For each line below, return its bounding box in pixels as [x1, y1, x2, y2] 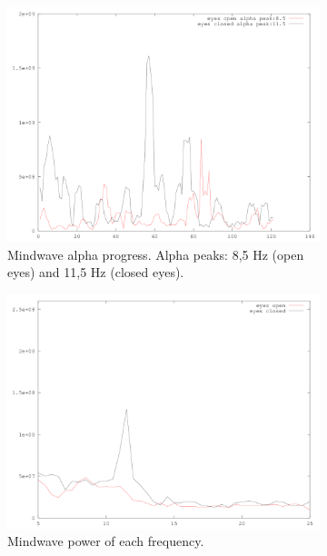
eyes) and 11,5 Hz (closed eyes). [7, 263, 184, 282]
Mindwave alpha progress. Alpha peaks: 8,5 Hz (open [7, 244, 304, 263]
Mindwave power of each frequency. [7, 531, 204, 551]
